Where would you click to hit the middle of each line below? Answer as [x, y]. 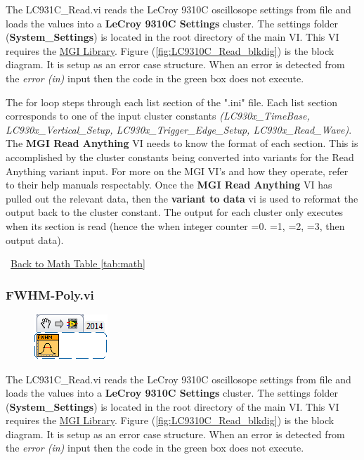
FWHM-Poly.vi [50, 294]
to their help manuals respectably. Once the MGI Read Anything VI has [169, 185]
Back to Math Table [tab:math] [78, 263]
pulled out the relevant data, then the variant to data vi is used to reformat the [182, 198]
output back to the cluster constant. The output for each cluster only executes [174, 212]
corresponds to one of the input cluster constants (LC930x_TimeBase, [158, 116]
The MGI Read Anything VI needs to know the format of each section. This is [182, 143]
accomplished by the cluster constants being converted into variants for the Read [180, 156]
